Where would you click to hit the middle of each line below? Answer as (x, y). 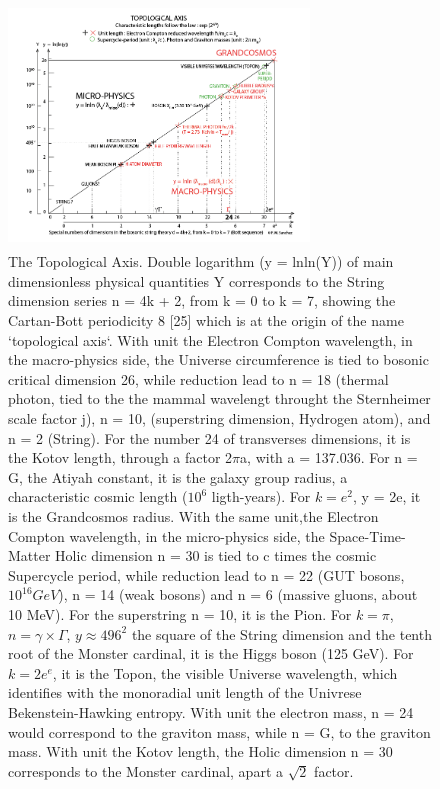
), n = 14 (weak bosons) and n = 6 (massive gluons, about (238, 594)
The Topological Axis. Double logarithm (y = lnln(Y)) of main (201, 261)
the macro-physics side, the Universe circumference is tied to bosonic (218, 359)
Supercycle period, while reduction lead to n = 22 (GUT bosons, (206, 574)
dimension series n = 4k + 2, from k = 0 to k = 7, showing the (202, 300)
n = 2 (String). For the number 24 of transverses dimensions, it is (209, 437)
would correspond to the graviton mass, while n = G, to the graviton (219, 731)
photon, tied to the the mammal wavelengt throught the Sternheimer (219, 398)
